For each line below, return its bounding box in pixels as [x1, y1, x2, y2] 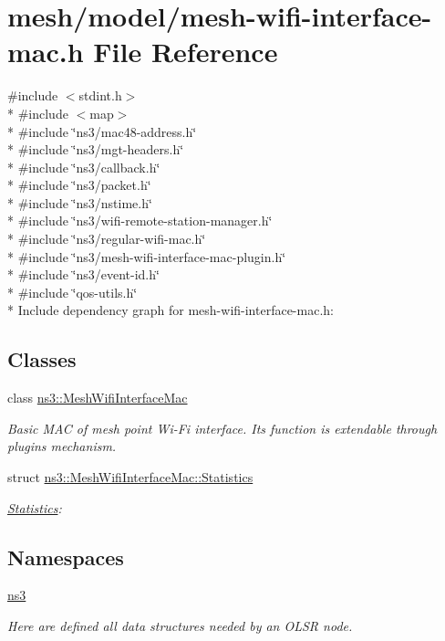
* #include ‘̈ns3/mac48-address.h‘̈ [7, 121, 197, 141]
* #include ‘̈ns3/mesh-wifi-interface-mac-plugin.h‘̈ [7, 247, 286, 266]
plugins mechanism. [7, 436, 117, 456]
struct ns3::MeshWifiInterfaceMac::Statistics [7, 468, 254, 487]
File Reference [93, 33, 278, 70]
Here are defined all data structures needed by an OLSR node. [7, 616, 353, 635]
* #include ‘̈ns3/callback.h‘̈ [7, 157, 160, 176]
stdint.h [78, 86, 122, 105]
